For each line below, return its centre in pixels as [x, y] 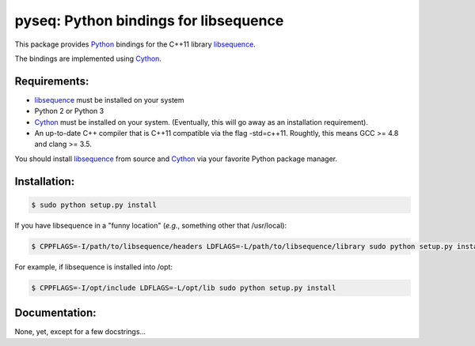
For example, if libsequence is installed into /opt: [94, 267]
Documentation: [55, 313]
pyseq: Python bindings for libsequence [149, 21]
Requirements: [52, 81]
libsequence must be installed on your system [110, 100]
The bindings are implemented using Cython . [88, 58]
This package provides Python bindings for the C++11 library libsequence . [135, 44]
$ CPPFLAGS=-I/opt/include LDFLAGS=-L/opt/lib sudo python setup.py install [184, 288]
